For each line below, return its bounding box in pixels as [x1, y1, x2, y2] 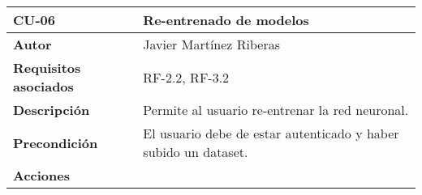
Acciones [13, 166, 70, 184]
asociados [13, 77, 74, 95]
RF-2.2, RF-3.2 [143, 67, 230, 87]
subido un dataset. [143, 142, 248, 161]
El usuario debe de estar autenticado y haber [143, 124, 399, 142]
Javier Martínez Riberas [143, 35, 281, 53]
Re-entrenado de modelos [143, 11, 309, 29]
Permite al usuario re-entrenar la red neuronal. [143, 100, 409, 119]
